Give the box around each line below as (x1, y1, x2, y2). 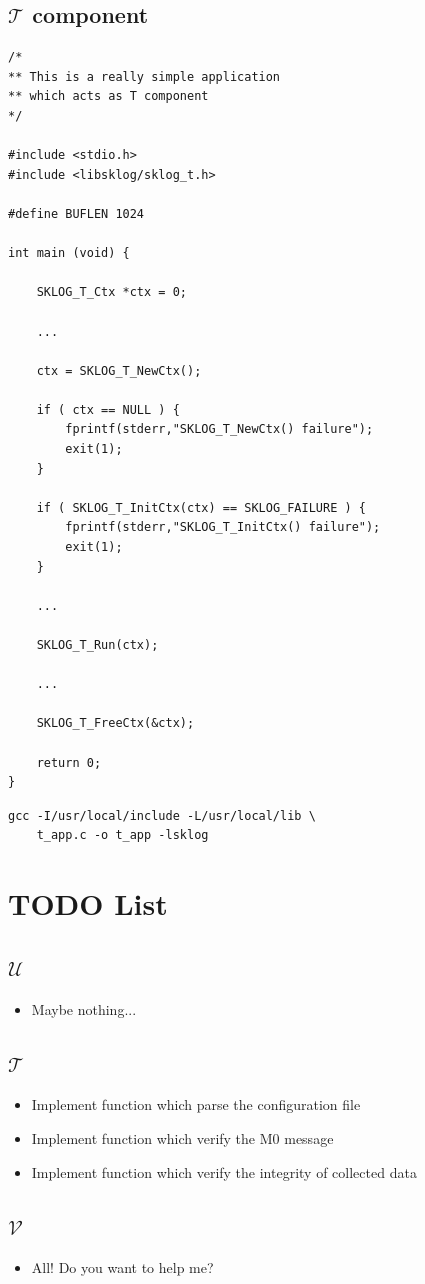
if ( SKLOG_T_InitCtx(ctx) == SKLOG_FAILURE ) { (36, 500, 366, 515)
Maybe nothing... (31, 998, 137, 1019)
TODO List (8, 883, 168, 924)
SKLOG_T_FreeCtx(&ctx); (36, 716, 195, 731)
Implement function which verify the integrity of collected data (31, 1161, 417, 1182)
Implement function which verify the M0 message (31, 1127, 334, 1148)
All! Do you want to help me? (31, 1257, 214, 1278)
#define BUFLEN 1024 (8, 206, 145, 221)
